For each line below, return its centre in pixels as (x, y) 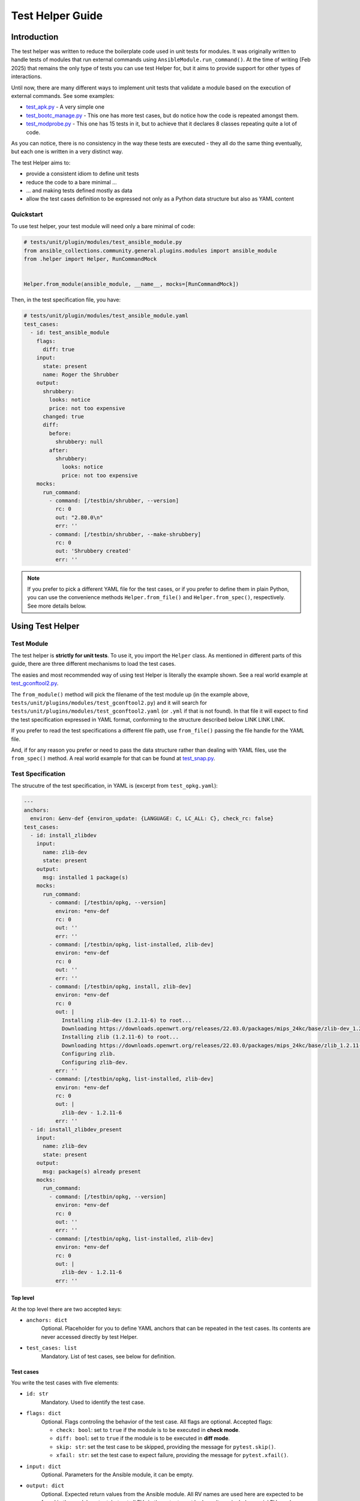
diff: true (59, 349)
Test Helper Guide (57, 16)
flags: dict (43, 1413)
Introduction (35, 37)
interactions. (26, 77)
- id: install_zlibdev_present (76, 1129)
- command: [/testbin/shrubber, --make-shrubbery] (125, 534)
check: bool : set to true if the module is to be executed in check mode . (148, 1430)
